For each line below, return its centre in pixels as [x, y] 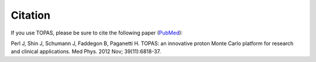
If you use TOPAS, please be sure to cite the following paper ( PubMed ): [97, 33]
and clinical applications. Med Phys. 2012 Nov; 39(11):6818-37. [86, 51]
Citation [31, 15]
